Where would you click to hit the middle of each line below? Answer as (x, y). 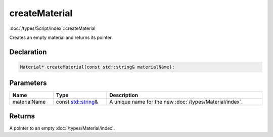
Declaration (28, 52)
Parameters (28, 83)
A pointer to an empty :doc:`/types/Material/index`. (62, 128)
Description (124, 95)
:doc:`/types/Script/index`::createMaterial (52, 28)
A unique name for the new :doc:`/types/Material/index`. (176, 102)
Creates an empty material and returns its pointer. (61, 37)
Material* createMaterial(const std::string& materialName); (97, 67)
